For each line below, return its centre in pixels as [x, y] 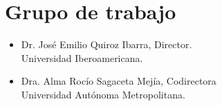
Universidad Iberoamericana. [82, 57]
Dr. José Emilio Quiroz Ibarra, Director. [107, 44]
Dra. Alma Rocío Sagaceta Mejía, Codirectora [119, 81]
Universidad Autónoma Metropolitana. [103, 94]
